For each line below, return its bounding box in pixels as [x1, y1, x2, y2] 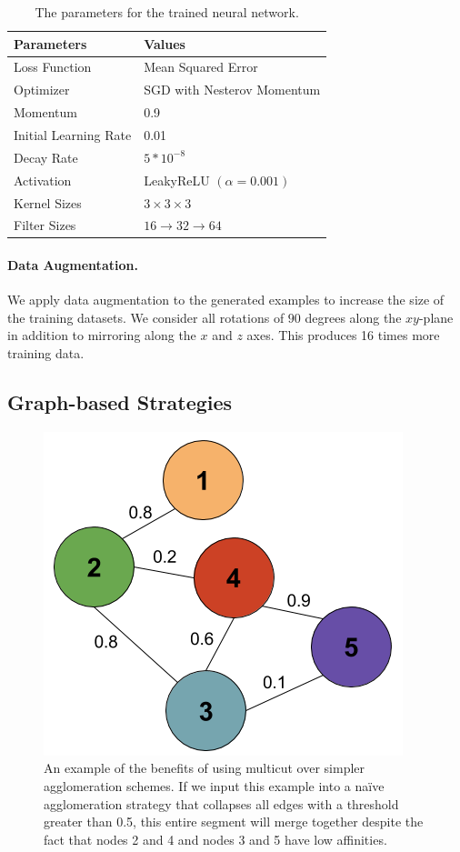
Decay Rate [14, 147, 78, 166]
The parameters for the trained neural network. [35, 3, 299, 21]
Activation [14, 170, 72, 189]
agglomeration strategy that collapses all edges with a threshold [44, 794, 399, 813]
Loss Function [14, 57, 92, 76]
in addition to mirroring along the [7, 326, 196, 345]
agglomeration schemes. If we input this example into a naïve [44, 777, 385, 795]
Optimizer [14, 80, 70, 99]
